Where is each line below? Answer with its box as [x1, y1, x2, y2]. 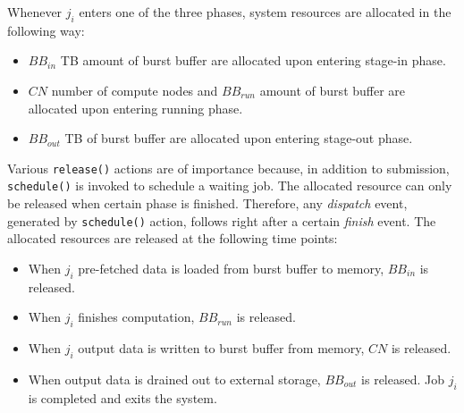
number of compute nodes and [51, 80, 218, 99]
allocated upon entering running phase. [28, 98, 243, 117]
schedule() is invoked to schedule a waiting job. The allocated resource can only [7, 176, 452, 195]
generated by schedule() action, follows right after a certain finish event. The [7, 211, 436, 230]
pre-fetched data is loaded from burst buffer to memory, [78, 258, 384, 277]
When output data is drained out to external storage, [28, 369, 321, 388]
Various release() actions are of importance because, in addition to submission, [7, 158, 450, 177]
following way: [7, 21, 85, 39]
